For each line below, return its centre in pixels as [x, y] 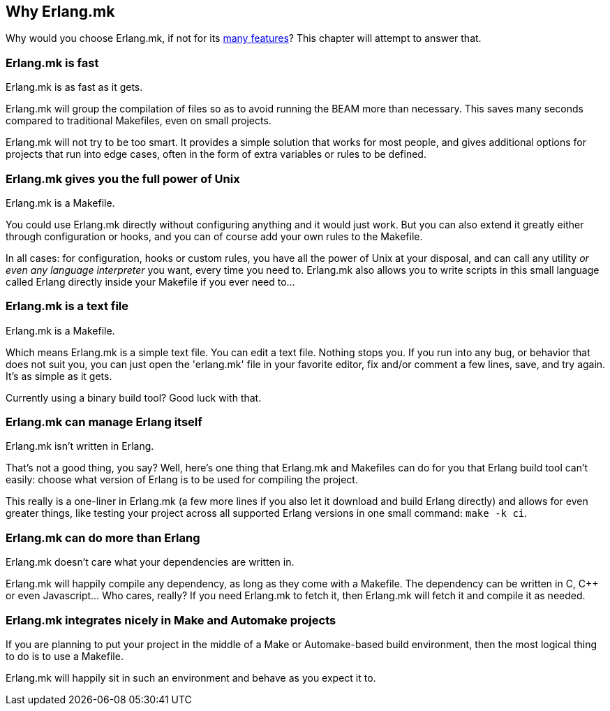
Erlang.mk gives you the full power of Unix [123, 178]
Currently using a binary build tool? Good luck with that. [134, 397]
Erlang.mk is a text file [67, 306]
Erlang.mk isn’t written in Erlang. [80, 446]
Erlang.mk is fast [52, 63]
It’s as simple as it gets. [59, 376]
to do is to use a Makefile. [65, 656]
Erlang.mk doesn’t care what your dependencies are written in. [150, 562]
